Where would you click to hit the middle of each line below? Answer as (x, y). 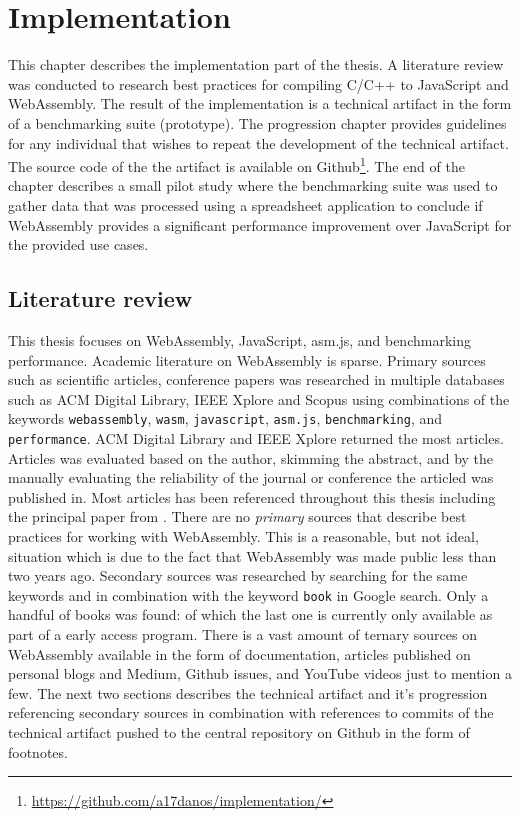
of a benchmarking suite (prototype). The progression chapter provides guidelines (257, 122)
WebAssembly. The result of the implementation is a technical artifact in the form (260, 103)
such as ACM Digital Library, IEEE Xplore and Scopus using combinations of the (259, 398)
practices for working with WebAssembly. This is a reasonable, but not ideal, (243, 535)
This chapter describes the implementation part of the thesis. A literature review (256, 64)
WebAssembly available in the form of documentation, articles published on (239, 653)
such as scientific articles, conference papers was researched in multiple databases (256, 379)
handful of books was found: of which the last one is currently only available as (250, 614)
